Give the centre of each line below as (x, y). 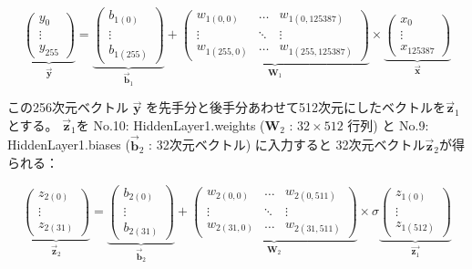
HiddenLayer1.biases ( (69, 145)
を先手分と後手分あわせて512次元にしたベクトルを (296, 107)
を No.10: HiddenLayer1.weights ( (170, 124)
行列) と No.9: (388, 124)
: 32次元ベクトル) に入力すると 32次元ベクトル (287, 145)
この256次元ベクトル (68, 107)
